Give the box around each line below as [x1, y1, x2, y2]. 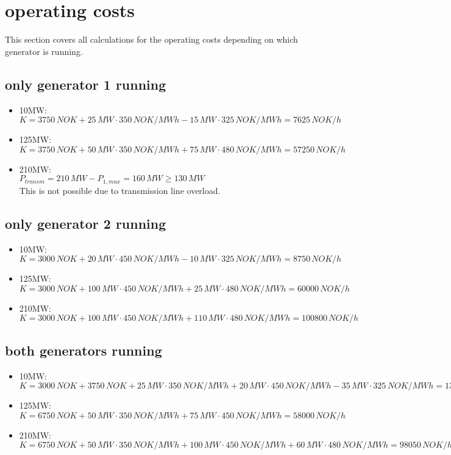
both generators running [5, 340, 162, 359]
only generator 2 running [5, 213, 166, 232]
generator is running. [5, 45, 83, 57]
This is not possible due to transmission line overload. [19, 184, 221, 196]
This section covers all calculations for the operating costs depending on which [5, 33, 298, 46]
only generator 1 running [5, 74, 166, 93]
